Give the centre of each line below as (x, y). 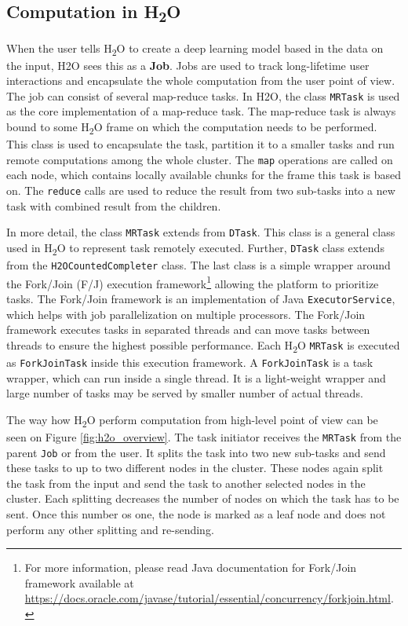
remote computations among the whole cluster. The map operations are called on (200, 159)
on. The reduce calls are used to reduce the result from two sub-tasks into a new (201, 190)
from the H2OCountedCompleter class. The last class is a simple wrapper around (199, 265)
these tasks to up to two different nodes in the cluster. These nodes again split (195, 468)
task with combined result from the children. (114, 205)
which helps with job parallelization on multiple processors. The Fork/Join (186, 314)
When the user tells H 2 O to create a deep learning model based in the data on (195, 49)
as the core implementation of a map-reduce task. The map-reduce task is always (201, 111)
